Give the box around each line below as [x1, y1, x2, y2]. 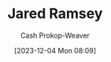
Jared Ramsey [7, 5, 103, 23]
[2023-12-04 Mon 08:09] [14, 46, 96, 55]
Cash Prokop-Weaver [20, 31, 91, 40]
